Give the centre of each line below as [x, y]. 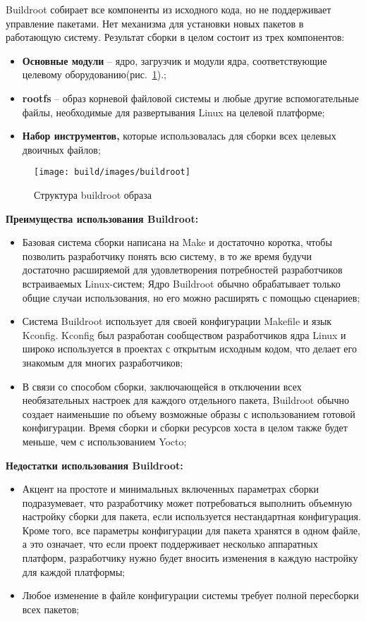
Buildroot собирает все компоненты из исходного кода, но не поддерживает [169, 9]
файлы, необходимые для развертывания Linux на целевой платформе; [173, 112]
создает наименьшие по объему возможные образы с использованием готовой [189, 413]
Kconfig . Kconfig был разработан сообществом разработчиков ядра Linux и [184, 334]
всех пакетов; [51, 609]
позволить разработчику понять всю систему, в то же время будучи [167, 256]
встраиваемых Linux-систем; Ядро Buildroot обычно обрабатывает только [181, 283]
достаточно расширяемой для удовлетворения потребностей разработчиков [182, 270]
